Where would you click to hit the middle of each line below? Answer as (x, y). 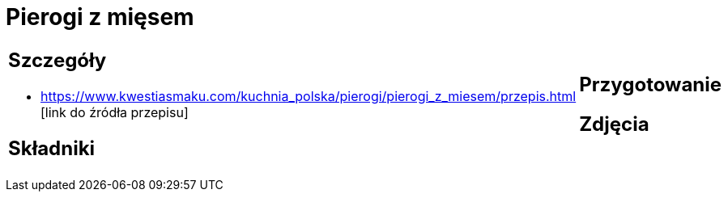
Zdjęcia (614, 124)
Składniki (52, 148)
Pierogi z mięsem (100, 17)
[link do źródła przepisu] (115, 112)
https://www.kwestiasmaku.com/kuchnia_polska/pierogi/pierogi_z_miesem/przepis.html (309, 96)
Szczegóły (57, 60)
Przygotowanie (651, 84)
